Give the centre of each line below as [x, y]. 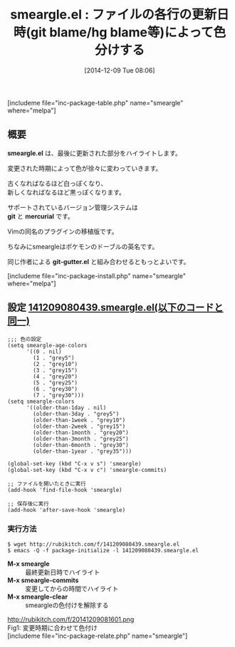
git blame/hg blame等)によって [122, 32]
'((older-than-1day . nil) [66, 407]
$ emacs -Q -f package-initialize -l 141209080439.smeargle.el [103, 550]
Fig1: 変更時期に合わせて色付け [52, 628]
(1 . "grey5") [54, 358]
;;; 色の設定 [25, 339]
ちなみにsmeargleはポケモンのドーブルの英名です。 [83, 246]
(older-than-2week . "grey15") [79, 426]
